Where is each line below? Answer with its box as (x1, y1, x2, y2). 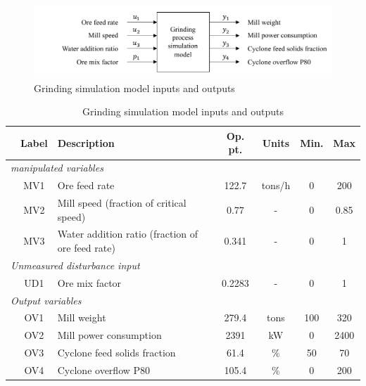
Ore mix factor (57, 275, 122, 290)
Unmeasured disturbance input (11, 257, 140, 272)
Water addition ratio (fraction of (57, 226, 198, 241)
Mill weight (57, 310, 106, 325)
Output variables (11, 292, 82, 307)
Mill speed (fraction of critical (57, 195, 187, 210)
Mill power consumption (57, 328, 162, 342)
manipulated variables (11, 160, 103, 175)
